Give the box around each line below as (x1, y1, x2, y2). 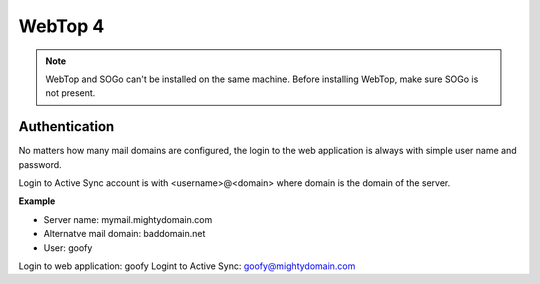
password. (18, 158, 62, 170)
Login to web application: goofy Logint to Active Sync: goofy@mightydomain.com (18, 260, 356, 272)
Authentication (18, 118, 115, 135)
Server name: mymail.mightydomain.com (43, 213, 213, 225)
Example (18, 195, 56, 207)
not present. (45, 87, 96, 99)
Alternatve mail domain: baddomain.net (43, 228, 206, 240)
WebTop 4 (18, 15, 105, 37)
